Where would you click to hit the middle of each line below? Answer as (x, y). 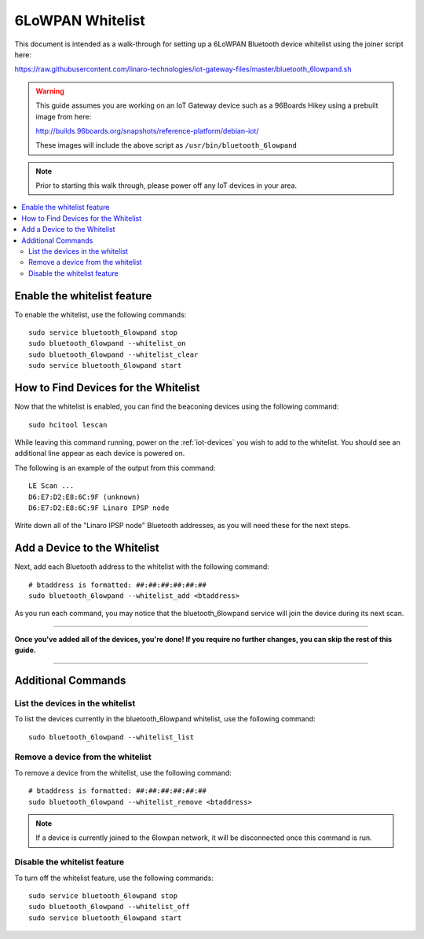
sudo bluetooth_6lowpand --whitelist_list (111, 737)
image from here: (64, 116)
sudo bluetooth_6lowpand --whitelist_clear (113, 354)
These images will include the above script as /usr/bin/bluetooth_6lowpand (166, 145)
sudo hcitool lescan (68, 425)
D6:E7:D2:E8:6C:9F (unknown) (84, 497)
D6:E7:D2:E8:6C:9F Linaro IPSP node (99, 508)
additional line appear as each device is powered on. (100, 453)
